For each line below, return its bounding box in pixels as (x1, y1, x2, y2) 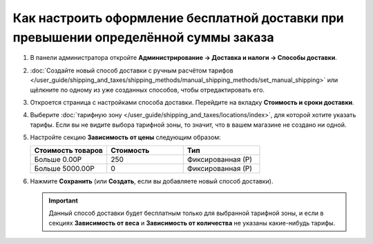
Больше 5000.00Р (34, 164, 95, 174)
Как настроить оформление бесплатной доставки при (12, 10, 345, 26)
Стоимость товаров (34, 145, 104, 155)
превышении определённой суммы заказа (12, 30, 274, 45)
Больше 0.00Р (34, 155, 82, 165)
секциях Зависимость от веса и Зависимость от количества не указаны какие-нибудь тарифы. (48, 218, 336, 227)
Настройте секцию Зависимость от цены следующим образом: (30, 133, 221, 141)
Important (48, 196, 79, 205)
